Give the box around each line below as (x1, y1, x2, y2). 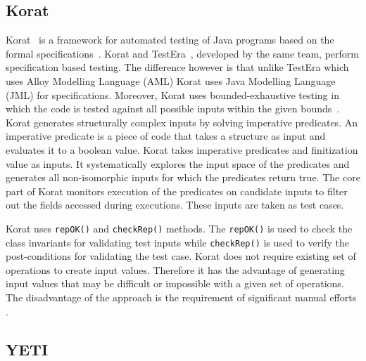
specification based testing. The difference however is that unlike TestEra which (6, 60, 349, 74)
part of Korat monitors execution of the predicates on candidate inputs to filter (6, 183, 348, 198)
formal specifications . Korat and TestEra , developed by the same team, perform (6, 46, 359, 60)
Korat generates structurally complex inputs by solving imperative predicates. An (6, 114, 358, 129)
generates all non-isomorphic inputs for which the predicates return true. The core (6, 170, 360, 185)
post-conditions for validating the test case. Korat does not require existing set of (6, 249, 356, 263)
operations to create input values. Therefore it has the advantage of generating (6, 262, 345, 277)
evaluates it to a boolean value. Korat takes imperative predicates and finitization (6, 142, 358, 157)
